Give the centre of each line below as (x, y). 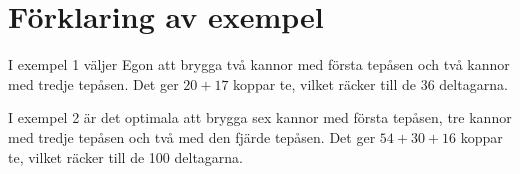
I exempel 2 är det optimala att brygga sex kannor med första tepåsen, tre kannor (260, 117)
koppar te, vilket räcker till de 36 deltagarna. (370, 83)
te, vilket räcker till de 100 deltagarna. (126, 156)
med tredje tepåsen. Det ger (93, 83)
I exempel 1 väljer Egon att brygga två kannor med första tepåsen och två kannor (259, 64)
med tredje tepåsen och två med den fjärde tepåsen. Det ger (192, 136)
